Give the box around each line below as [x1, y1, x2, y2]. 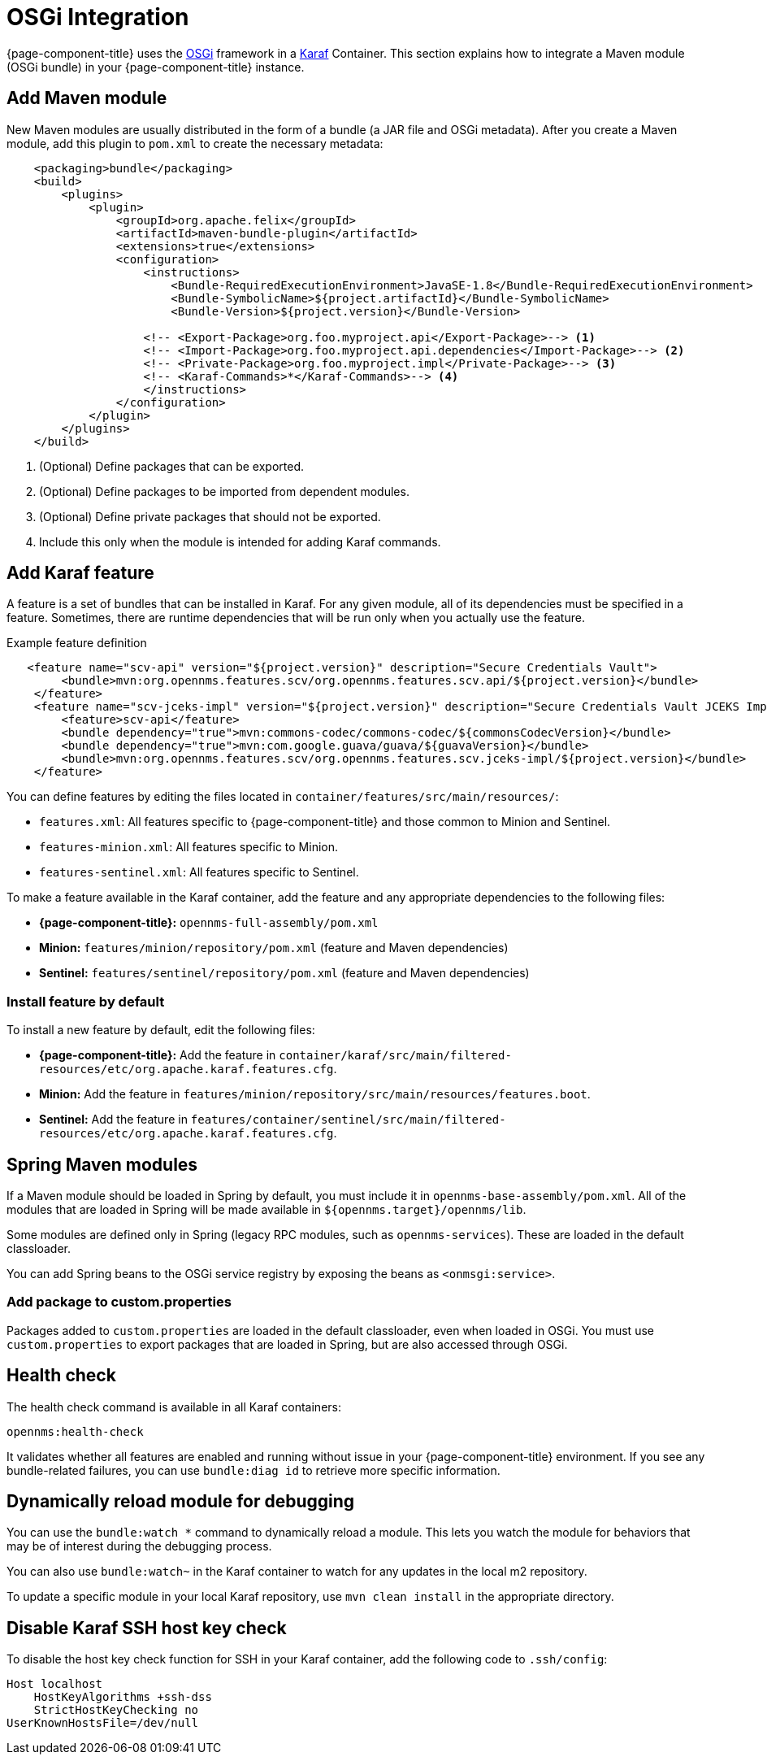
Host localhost [6, 1677, 103, 1691]
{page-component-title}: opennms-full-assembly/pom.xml [39, 915, 379, 930]
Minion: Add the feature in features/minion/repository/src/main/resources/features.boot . [39, 1087, 591, 1102]
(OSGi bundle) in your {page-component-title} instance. [6, 59, 305, 74]
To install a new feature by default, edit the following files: [6, 1023, 315, 1037]
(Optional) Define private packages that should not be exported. [39, 509, 381, 524]
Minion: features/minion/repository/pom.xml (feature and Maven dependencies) [39, 941, 509, 955]
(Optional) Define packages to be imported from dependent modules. [39, 484, 409, 498]
